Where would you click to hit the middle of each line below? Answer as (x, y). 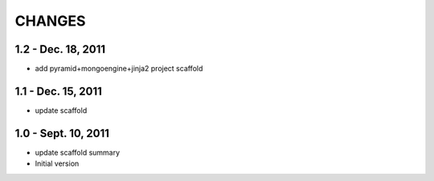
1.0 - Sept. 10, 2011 (62, 133)
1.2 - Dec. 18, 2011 (60, 49)
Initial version (57, 163)
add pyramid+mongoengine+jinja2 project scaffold (119, 69)
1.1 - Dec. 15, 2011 (58, 91)
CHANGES (50, 21)
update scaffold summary (78, 152)
